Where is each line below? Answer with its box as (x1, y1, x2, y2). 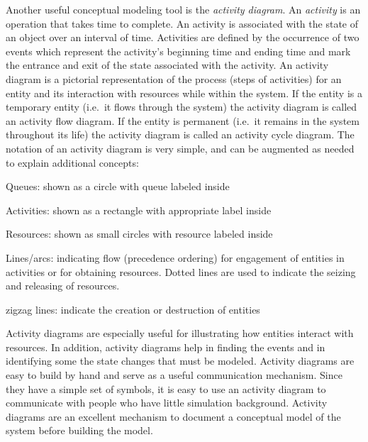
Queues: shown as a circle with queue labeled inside (6, 179, 230, 194)
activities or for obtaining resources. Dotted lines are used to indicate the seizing (6, 264, 356, 279)
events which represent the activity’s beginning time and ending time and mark (6, 43, 351, 58)
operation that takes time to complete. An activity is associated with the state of (6, 16, 358, 31)
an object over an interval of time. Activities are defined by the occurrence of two (6, 30, 359, 45)
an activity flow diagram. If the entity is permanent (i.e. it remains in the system (6, 113, 359, 128)
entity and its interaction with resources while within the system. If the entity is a (6, 85, 362, 100)
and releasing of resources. (6, 278, 120, 293)
